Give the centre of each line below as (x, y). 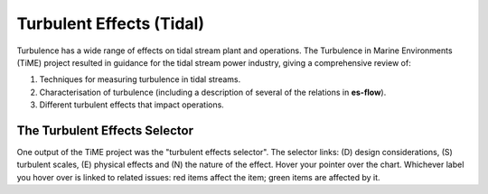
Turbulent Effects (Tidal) (111, 23)
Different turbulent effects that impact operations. (132, 105)
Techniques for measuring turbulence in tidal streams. (140, 79)
